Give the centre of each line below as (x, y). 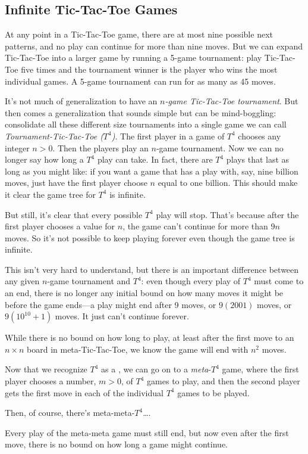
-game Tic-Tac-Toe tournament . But (232, 101)
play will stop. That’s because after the (227, 214)
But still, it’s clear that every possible (74, 214)
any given (22, 281)
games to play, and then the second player (224, 381)
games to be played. (213, 392)
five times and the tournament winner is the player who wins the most (149, 69)
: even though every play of (191, 281)
